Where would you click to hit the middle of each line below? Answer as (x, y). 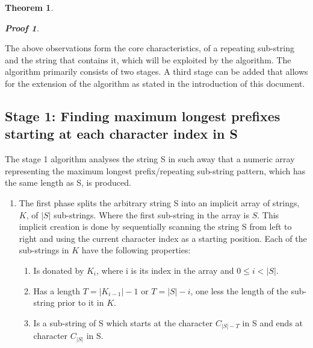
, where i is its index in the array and (165, 270)
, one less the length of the (239, 290)
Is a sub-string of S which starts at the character (123, 322)
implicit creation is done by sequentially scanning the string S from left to (155, 226)
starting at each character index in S (121, 134)
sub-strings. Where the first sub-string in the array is (151, 214)
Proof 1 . (22, 27)
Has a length (57, 290)
